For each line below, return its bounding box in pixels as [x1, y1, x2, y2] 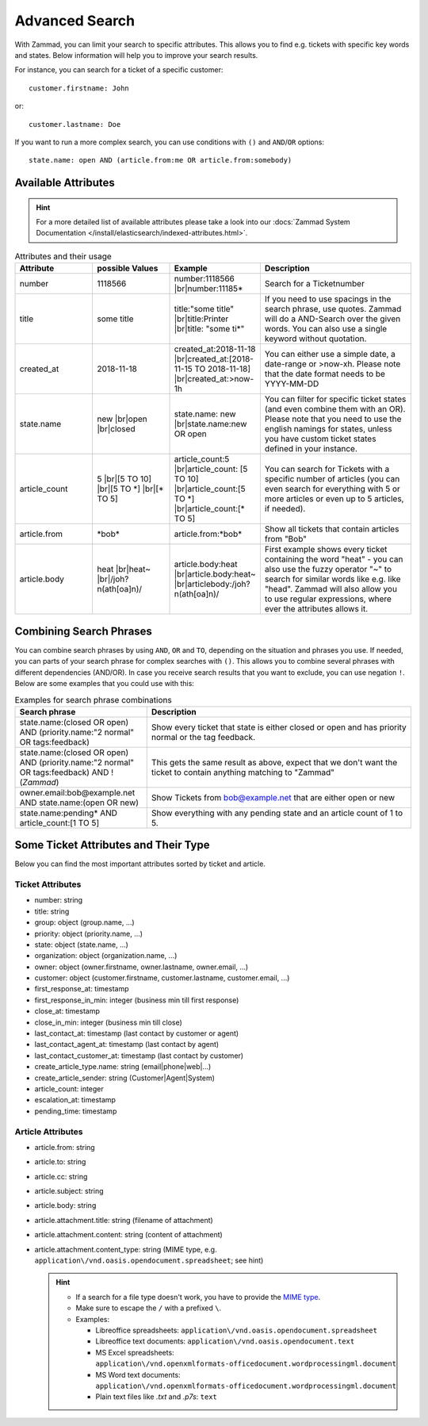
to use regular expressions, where [264, 593, 392, 604]
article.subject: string [34, 1186, 104, 1196]
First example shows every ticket [264, 544, 388, 555]
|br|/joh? [97, 573, 129, 585]
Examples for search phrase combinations [14, 694, 172, 705]
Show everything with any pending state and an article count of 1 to [151, 807, 403, 818]
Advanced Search [14, 12, 136, 29]
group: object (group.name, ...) [34, 918, 135, 927]
